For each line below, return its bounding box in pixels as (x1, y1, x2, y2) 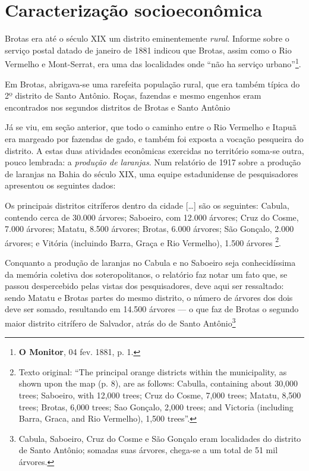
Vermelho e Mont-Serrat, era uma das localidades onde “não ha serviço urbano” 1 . (5, 56, 301, 70)
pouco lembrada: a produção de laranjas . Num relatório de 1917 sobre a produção (5, 156, 301, 168)
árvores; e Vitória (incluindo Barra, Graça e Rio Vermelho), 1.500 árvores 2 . (5, 234, 281, 249)
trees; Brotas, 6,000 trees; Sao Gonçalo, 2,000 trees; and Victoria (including (18, 400, 294, 413)
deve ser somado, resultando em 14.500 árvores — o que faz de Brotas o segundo (5, 303, 299, 315)
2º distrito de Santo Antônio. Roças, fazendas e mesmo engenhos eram (5, 89, 261, 102)
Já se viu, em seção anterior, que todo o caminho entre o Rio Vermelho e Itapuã (5, 121, 297, 133)
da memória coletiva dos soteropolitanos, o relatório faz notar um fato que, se (5, 268, 288, 280)
